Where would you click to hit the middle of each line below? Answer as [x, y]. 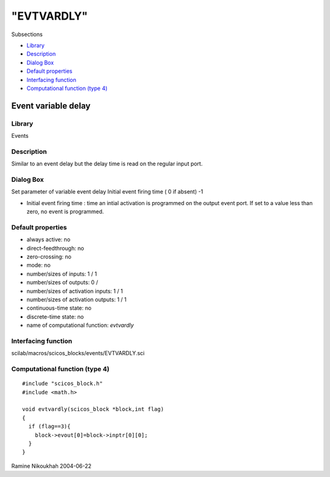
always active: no [48, 239]
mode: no [39, 265]
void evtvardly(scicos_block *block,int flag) [93, 409]
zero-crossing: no [49, 257]
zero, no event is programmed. [65, 212]
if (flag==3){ [50, 426]
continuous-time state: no [59, 308]
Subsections [27, 34]
